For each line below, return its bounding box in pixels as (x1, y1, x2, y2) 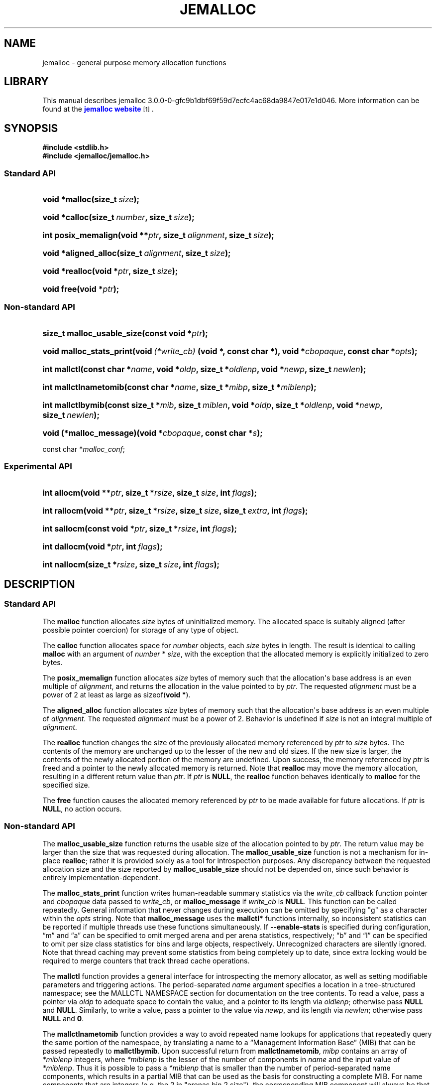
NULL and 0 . (42, 1014, 84, 1023)
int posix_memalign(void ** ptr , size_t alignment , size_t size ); (42, 230, 274, 241)
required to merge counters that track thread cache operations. (42, 956, 250, 965)
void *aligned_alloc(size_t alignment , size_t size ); (42, 248, 231, 259)
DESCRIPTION (4, 577, 75, 590)
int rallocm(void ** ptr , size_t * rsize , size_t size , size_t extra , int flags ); (42, 505, 308, 516)
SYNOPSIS (4, 122, 58, 135)
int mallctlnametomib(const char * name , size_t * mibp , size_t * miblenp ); (42, 382, 317, 392)
